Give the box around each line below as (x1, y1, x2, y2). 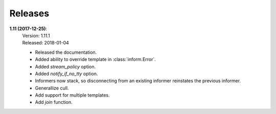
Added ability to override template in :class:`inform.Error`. (35, 56, 156, 62)
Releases (9, 8, 50, 19)
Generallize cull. (35, 85, 69, 91)
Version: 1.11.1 (22, 32, 51, 38)
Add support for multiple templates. (35, 92, 110, 98)
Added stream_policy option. (35, 63, 96, 70)
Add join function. (35, 99, 73, 105)
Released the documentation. (35, 49, 97, 55)
